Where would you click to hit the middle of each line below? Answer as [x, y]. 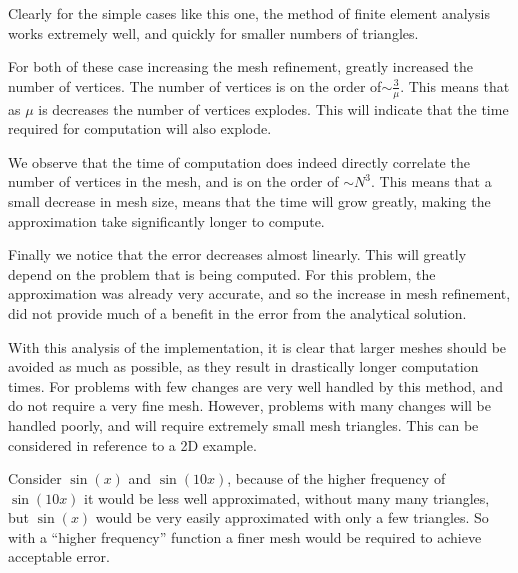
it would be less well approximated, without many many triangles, [287, 497]
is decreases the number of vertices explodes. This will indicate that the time [273, 108]
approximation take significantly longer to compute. [166, 220]
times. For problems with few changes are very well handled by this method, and [255, 385]
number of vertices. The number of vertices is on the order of [195, 85]
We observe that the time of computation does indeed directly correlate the [239, 161]
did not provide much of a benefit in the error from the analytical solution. [237, 312]
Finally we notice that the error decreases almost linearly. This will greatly [237, 254]
